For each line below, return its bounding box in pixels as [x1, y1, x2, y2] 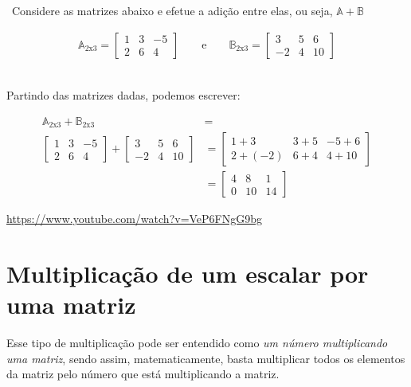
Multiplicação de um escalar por [6, 257, 369, 290]
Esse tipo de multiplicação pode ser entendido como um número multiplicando [6, 334, 388, 351]
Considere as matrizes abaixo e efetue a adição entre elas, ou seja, [11, 2, 333, 18]
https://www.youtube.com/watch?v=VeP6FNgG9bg [6, 210, 263, 227]
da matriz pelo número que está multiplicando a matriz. [6, 365, 280, 382]
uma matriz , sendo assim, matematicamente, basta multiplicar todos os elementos [6, 350, 405, 366]
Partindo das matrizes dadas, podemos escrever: [6, 87, 241, 104]
